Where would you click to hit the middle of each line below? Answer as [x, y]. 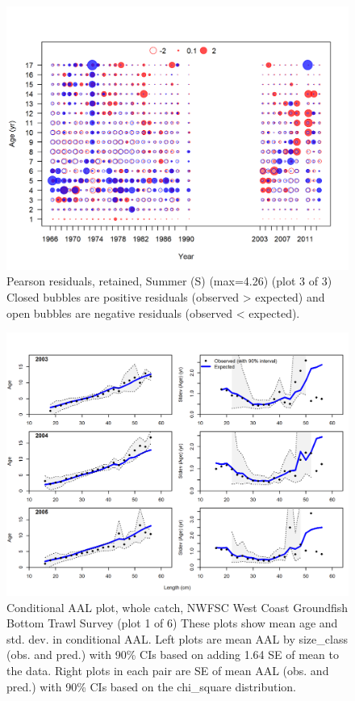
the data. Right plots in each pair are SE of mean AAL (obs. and [168, 671]
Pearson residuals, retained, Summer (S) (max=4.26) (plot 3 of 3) [169, 281]
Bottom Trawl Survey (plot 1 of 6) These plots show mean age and [172, 623]
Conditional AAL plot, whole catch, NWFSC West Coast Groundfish [177, 607]
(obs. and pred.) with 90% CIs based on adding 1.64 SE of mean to [173, 655]
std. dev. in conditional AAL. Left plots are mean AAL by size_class [177, 638]
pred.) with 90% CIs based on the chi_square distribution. [152, 686]
